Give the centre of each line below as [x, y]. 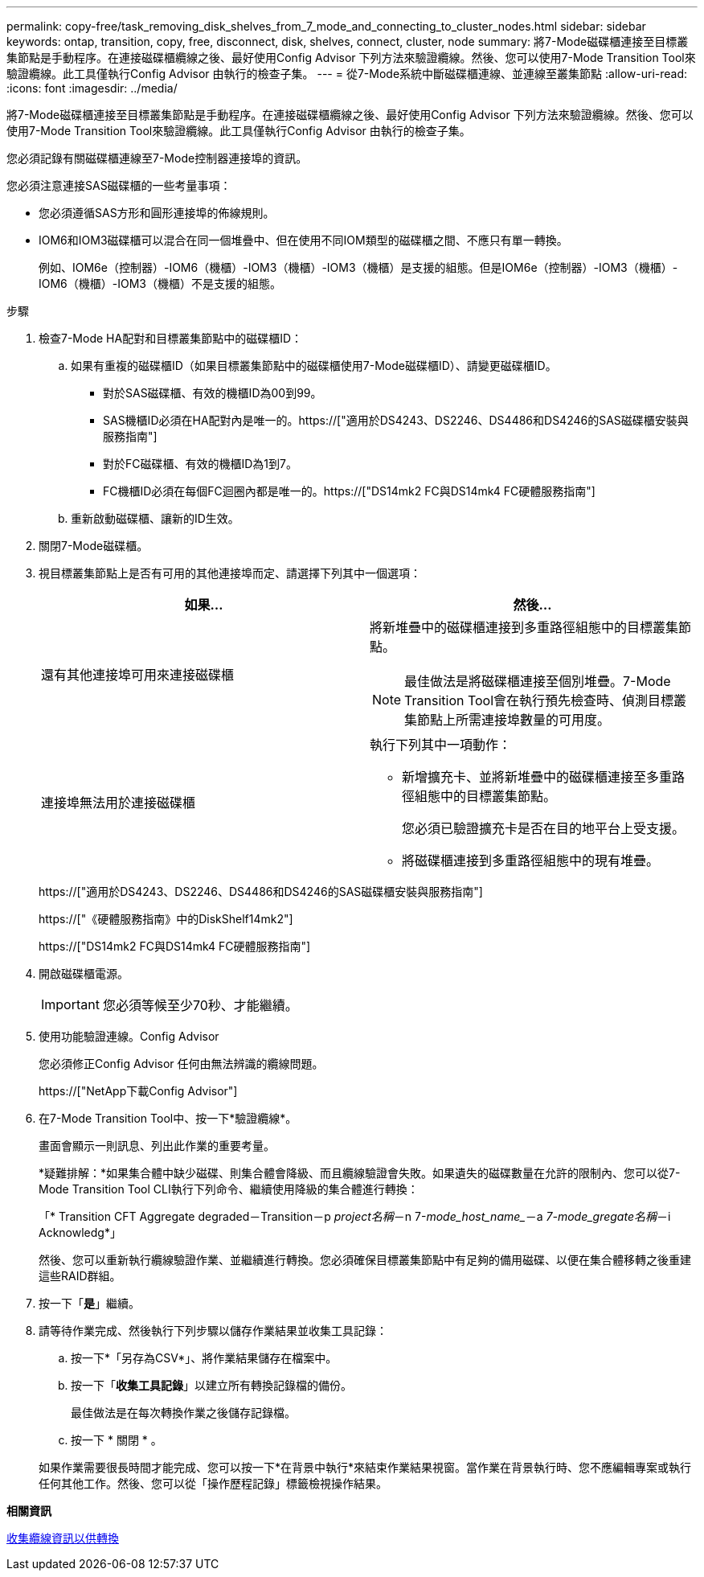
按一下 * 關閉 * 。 [117, 1440]
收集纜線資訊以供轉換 [63, 1538]
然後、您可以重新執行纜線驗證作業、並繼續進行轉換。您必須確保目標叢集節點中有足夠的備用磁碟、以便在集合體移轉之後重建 [365, 1260]
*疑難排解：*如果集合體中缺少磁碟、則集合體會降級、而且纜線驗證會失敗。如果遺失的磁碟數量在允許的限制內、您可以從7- [360, 1173]
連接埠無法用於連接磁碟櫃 [119, 803]
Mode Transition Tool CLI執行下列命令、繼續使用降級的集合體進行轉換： [229, 1189]
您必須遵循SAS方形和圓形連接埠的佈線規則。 [157, 213]
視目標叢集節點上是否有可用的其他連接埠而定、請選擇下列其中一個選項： [230, 573]
